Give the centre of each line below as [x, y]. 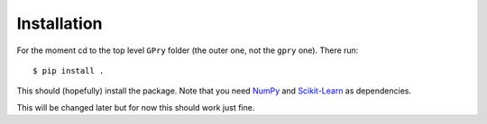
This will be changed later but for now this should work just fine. [136, 107]
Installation [60, 23]
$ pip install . [69, 71]
